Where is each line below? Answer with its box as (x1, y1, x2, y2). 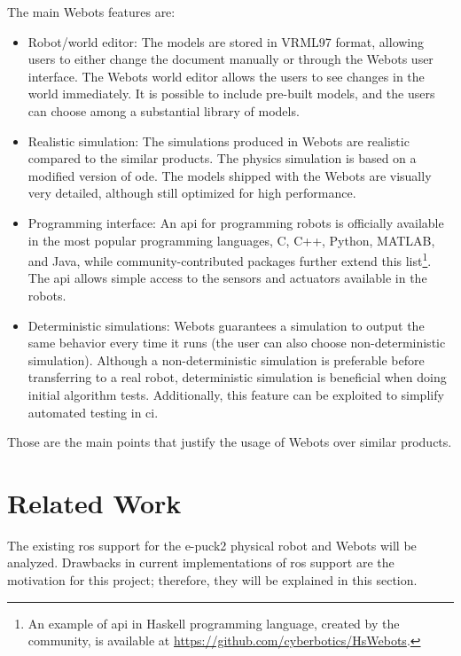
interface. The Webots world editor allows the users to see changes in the (27, 66, 425, 85)
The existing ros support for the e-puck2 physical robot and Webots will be (7, 535, 417, 554)
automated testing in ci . (27, 402, 159, 421)
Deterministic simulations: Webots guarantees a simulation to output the (27, 316, 425, 334)
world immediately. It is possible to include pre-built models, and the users (27, 84, 435, 103)
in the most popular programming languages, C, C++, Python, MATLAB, (27, 230, 435, 249)
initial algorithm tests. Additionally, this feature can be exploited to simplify (27, 385, 444, 403)
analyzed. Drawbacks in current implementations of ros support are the (7, 553, 395, 572)
